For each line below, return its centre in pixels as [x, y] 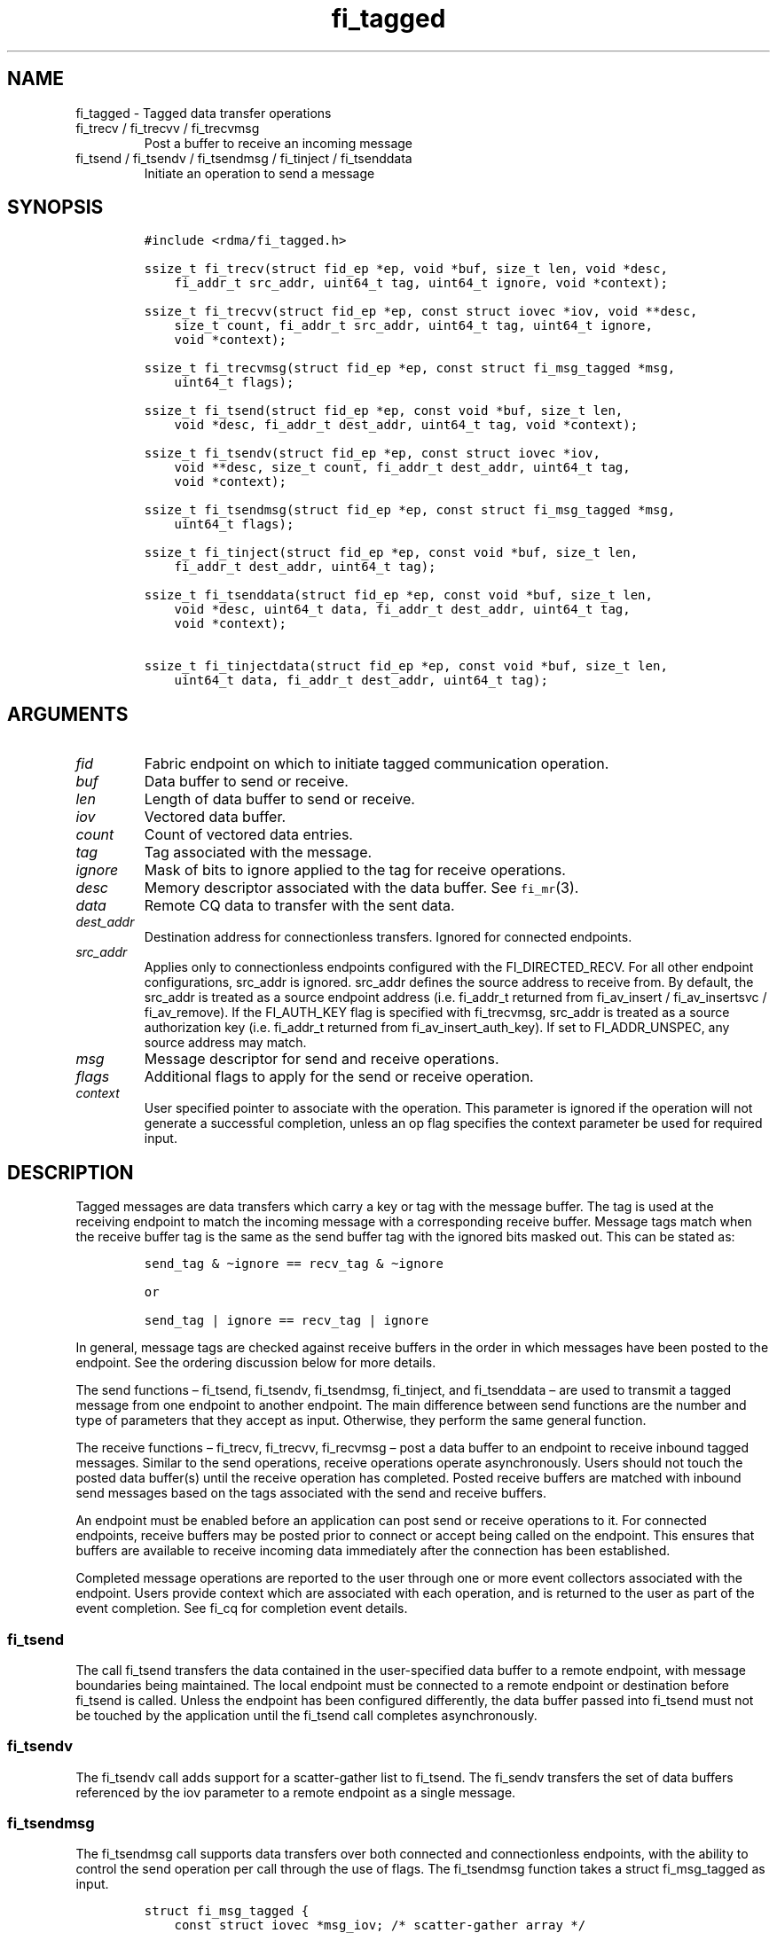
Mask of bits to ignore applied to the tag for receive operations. [355, 870]
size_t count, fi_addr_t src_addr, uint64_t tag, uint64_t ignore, [413, 326]
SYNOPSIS [55, 207]
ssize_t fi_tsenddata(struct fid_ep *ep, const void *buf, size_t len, [398, 595]
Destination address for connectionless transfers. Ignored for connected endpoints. [388, 937]
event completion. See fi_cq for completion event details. [242, 1608]
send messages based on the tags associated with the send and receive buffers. [311, 1493]
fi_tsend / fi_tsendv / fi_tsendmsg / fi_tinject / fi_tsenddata [244, 158]
